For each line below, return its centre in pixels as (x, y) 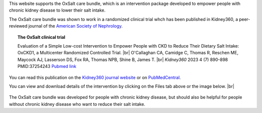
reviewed (18, 26)
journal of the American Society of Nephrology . (76, 26)
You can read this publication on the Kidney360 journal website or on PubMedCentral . (95, 77)
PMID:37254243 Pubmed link (47, 66)
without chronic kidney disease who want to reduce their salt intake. (77, 104)
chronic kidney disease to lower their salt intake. (57, 10)
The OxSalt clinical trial (41, 37)
